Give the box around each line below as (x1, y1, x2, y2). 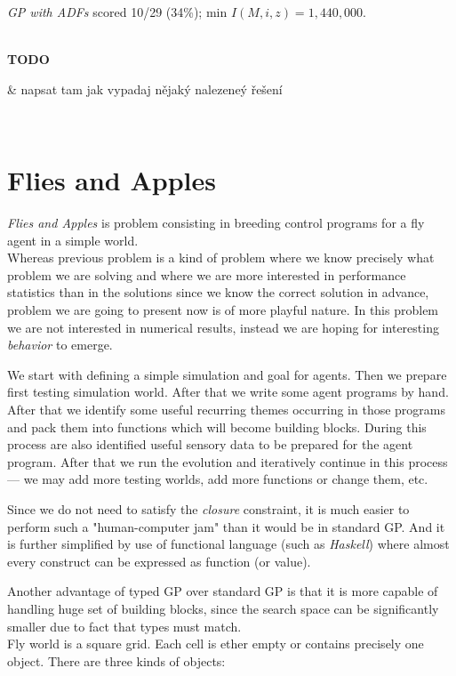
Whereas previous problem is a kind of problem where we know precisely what (7, 248, 435, 267)
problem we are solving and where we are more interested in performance (7, 265, 406, 284)
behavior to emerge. (7, 335, 113, 354)
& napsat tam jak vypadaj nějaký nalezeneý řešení (7, 79, 283, 98)
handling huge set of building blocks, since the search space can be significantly (7, 599, 439, 617)
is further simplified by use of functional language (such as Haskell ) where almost (7, 535, 450, 553)
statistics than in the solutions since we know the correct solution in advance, (7, 283, 429, 302)
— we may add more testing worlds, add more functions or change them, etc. (7, 470, 428, 488)
